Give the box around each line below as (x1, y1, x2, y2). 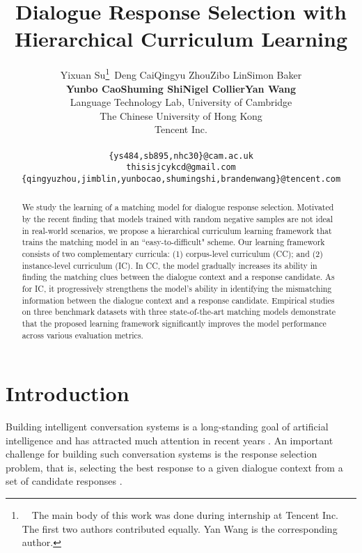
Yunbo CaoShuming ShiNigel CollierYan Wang (65, 81, 297, 95)
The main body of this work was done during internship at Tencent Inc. (31, 508, 338, 522)
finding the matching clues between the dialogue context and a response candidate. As (22, 271, 335, 283)
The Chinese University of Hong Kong (100, 108, 262, 123)
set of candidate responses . (6, 474, 123, 488)
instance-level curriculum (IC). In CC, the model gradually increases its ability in (22, 259, 317, 271)
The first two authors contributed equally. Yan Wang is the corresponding (22, 521, 338, 536)
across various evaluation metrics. (22, 329, 143, 341)
